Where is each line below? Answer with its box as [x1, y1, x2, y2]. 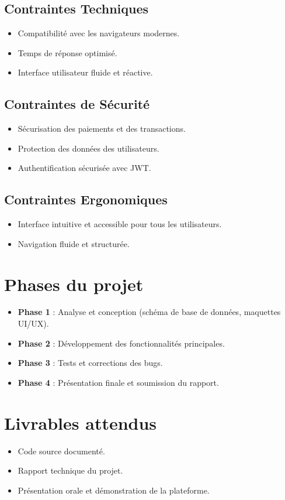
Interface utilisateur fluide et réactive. [18, 66, 153, 78]
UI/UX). [18, 317, 49, 330]
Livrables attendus [4, 410, 157, 434]
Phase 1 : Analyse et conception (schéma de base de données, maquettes [18, 306, 281, 318]
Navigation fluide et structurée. [18, 237, 130, 249]
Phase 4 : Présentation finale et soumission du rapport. [18, 376, 219, 388]
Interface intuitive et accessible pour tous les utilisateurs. [18, 218, 222, 230]
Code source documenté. [18, 444, 105, 457]
